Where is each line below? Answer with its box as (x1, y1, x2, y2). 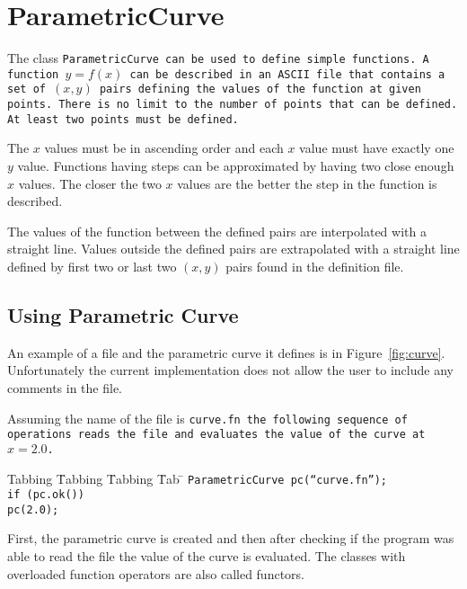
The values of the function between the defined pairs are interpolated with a (7, 221, 427, 240)
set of (7, 83, 46, 96)
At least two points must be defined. (7, 112, 239, 126)
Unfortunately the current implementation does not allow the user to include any (7, 361, 454, 379)
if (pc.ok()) (7, 488, 84, 502)
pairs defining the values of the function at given (99, 83, 421, 96)
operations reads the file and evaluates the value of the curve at (7, 428, 426, 442)
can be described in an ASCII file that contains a (129, 67, 445, 81)
